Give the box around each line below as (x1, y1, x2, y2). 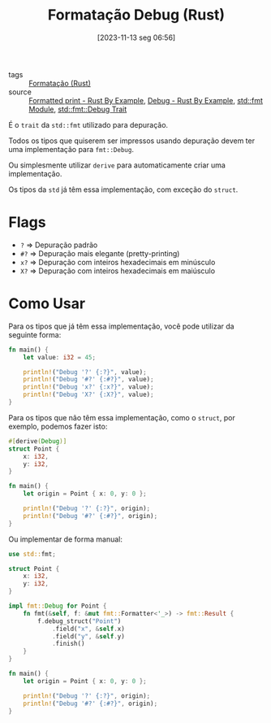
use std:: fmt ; (8, 550, 57, 558)
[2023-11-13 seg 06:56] (97, 33, 176, 42)
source (8, 87, 32, 97)
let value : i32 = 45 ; (23, 353, 96, 361)
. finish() (51, 640, 85, 648)
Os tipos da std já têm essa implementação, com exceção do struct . (8, 185, 239, 194)
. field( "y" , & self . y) (51, 632, 126, 640)
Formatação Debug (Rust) (47, 6, 226, 24)
